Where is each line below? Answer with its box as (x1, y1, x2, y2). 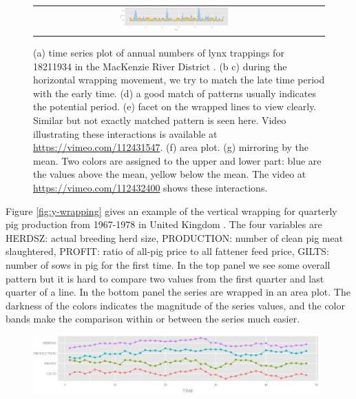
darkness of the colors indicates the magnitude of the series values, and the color (6, 298, 345, 312)
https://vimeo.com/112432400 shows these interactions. (33, 181, 268, 195)
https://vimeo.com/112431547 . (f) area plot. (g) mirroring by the (33, 140, 309, 154)
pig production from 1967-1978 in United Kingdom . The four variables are (6, 217, 322, 232)
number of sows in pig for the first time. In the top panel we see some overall (6, 258, 331, 272)
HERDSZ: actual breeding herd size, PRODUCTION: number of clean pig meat (6, 230, 344, 245)
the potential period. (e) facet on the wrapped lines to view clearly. (33, 99, 317, 114)
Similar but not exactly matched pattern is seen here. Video (33, 113, 286, 127)
